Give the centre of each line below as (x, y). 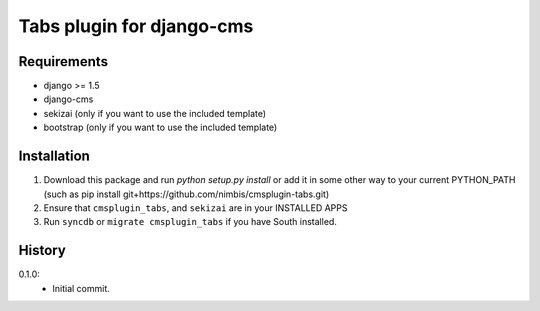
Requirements (63, 61)
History (42, 250)
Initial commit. (81, 288)
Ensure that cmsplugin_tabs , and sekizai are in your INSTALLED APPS (195, 207)
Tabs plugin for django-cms (136, 26)
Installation (54, 156)
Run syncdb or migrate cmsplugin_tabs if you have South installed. (190, 222)
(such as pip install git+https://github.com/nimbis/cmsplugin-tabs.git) (186, 194)
